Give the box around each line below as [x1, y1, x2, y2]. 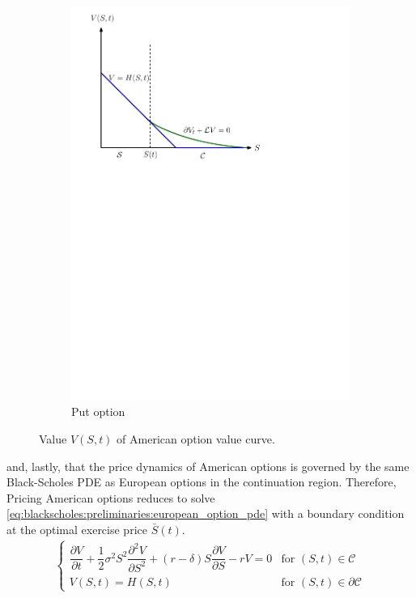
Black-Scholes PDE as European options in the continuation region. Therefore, [6, 473, 397, 490]
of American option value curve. [117, 430, 275, 447]
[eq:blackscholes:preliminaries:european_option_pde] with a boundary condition [6, 505, 405, 522]
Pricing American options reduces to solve [6, 489, 215, 506]
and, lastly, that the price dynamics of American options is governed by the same [6, 457, 410, 474]
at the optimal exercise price [6, 520, 147, 537]
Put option [71, 403, 125, 420]
